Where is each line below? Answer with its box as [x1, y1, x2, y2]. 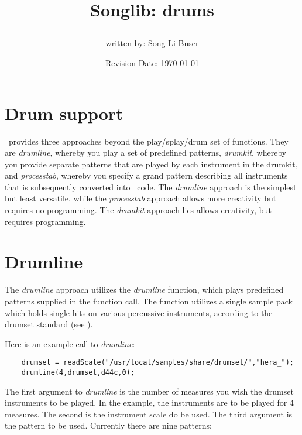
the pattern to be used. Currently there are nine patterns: [5, 419, 212, 431]
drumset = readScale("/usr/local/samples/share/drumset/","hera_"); [21, 358, 294, 367]
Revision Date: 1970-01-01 [105, 56, 199, 68]
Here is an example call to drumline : [5, 337, 135, 350]
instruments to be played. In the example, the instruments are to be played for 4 [5, 396, 294, 409]
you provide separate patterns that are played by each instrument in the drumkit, [5, 157, 298, 170]
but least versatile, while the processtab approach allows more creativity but [5, 192, 277, 204]
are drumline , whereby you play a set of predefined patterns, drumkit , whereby [5, 146, 287, 159]
